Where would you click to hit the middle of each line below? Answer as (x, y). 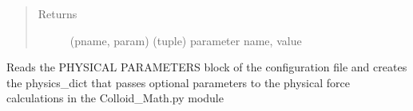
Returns (58, 13)
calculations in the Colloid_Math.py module (115, 98)
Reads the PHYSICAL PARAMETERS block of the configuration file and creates (207, 67)
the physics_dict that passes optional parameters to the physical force (178, 82)
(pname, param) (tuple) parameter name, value (186, 40)
